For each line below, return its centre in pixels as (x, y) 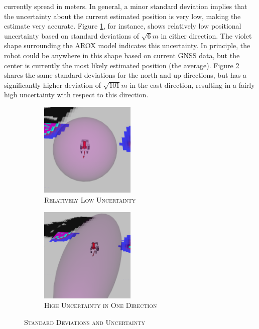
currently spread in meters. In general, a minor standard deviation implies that (126, 6)
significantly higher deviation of (53, 85)
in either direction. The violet (206, 35)
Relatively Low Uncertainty (90, 200)
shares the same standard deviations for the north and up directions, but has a (125, 75)
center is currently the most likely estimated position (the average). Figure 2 (122, 65)
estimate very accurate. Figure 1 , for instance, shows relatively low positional (123, 26)
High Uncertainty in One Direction (101, 305)
